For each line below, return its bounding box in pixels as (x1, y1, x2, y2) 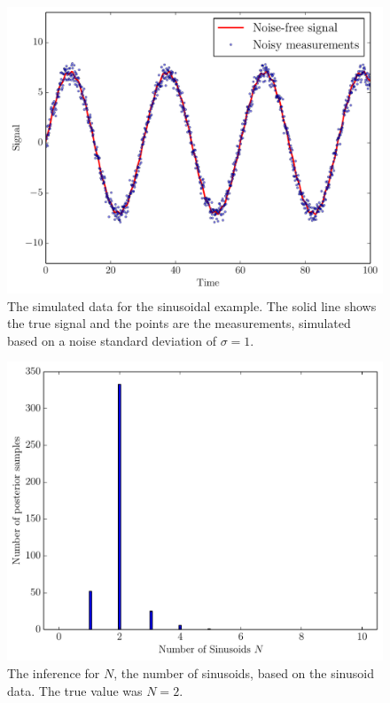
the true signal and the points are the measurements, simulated (7, 314, 351, 332)
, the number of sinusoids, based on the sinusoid (113, 663, 374, 682)
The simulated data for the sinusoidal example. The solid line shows (7, 296, 377, 315)
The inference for (7, 663, 100, 682)
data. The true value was (7, 681, 143, 699)
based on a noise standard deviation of (7, 331, 216, 349)
